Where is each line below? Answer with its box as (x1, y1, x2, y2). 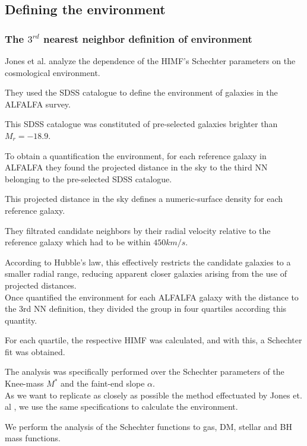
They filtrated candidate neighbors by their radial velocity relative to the (5, 224, 271, 236)
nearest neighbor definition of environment (43, 31, 252, 46)
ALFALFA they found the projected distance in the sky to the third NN (5, 161, 268, 173)
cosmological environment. (5, 66, 100, 78)
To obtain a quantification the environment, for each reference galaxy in (5, 149, 267, 162)
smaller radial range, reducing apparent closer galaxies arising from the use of (5, 267, 287, 280)
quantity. (5, 314, 37, 326)
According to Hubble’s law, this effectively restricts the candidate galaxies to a (5, 255, 291, 268)
